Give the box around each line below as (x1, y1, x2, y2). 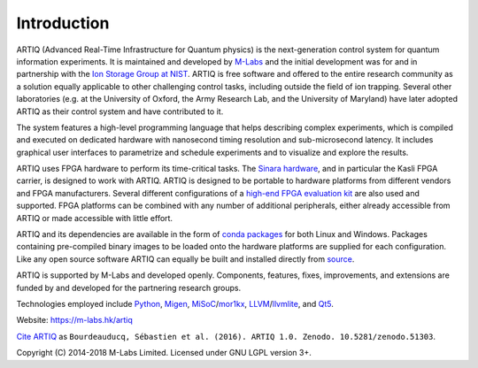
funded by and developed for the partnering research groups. (16, 282, 242, 293)
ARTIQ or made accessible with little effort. (16, 212, 173, 223)
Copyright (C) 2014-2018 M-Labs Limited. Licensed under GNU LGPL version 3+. (16, 348, 312, 358)
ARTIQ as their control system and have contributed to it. (16, 106, 224, 117)
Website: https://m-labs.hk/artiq (16, 315, 133, 326)
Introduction (16, 13, 110, 33)
